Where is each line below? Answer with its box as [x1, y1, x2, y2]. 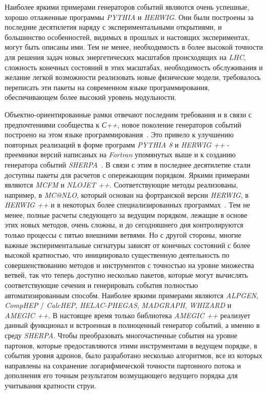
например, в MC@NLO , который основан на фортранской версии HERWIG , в [5, 189, 249, 200]
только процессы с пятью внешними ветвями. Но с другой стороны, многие [5, 230, 241, 240]
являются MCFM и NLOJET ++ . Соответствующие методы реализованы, [5, 179, 238, 190]
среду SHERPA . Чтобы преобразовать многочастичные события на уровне [5, 330, 237, 340]
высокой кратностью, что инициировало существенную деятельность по [5, 250, 230, 260]
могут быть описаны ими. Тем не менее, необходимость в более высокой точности [5, 42, 263, 52]
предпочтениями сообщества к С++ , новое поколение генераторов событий [5, 119, 241, 130]
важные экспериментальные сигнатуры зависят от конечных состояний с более [5, 239, 251, 250]
